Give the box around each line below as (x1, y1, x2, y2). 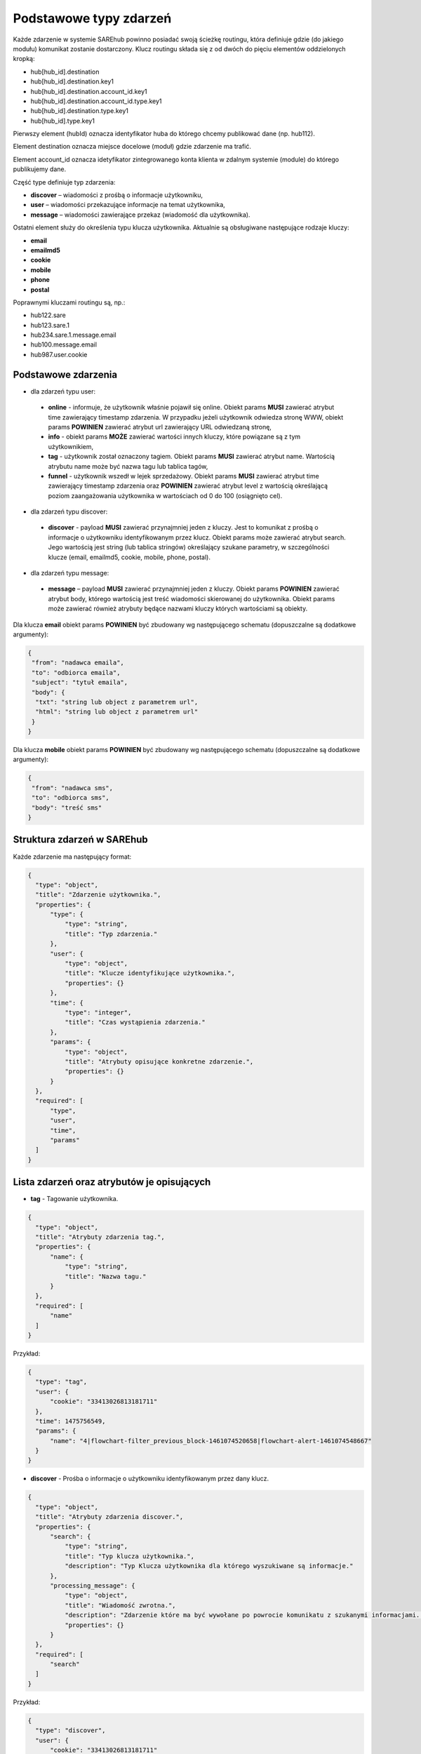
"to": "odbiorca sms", (32, 794, 110, 802)
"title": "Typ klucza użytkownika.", (64, 1552, 194, 1560)
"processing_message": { (50, 1581, 136, 1589)
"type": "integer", (64, 1008, 132, 1017)
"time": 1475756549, (35, 1417, 106, 1425)
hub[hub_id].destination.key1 (30, 77, 114, 86)
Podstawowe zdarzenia (13, 368, 118, 380)
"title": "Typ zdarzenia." (64, 930, 158, 938)
